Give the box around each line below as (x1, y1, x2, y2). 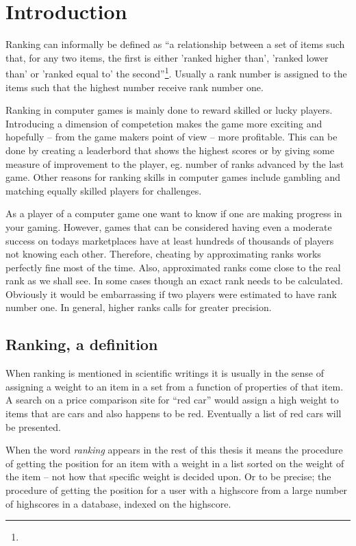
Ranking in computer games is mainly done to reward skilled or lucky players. (5, 103, 333, 117)
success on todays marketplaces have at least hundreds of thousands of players (5, 233, 334, 247)
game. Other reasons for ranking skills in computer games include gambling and (5, 170, 341, 184)
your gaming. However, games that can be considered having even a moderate (5, 219, 332, 234)
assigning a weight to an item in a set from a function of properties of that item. (5, 379, 344, 393)
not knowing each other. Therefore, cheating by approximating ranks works (5, 247, 321, 261)
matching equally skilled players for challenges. (5, 183, 202, 197)
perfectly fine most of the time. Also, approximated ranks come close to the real (5, 260, 341, 274)
